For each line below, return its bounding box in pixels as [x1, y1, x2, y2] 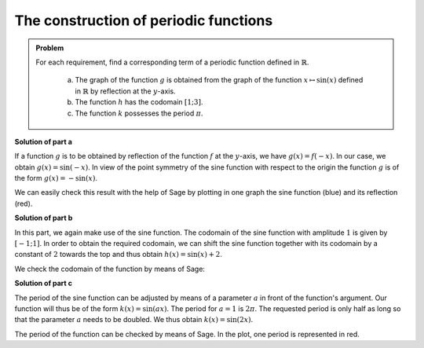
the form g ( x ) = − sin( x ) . [14, 174, 98, 183]
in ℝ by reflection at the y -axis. [75, 86, 176, 96]
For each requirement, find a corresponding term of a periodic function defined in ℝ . [35, 57, 309, 67]
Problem [35, 43, 64, 53]
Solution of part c [14, 279, 73, 288]
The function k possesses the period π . [75, 108, 203, 118]
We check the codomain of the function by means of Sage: [14, 264, 206, 273]
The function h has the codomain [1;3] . [75, 97, 203, 107]
